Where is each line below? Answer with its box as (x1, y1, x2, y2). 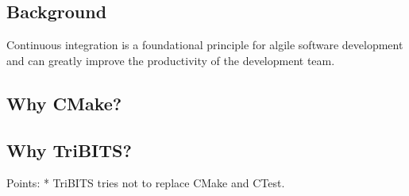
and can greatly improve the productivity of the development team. (6, 52, 335, 68)
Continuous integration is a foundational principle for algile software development (6, 37, 403, 53)
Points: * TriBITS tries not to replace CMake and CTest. (6, 175, 285, 191)
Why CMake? (6, 90, 122, 115)
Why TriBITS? (6, 137, 132, 162)
